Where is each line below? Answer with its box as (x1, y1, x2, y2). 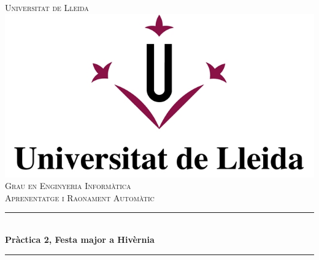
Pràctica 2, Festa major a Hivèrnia (5, 233, 155, 246)
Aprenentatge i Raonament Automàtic (5, 191, 155, 204)
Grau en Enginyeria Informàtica (5, 179, 131, 192)
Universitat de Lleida (5, 1, 89, 13)
